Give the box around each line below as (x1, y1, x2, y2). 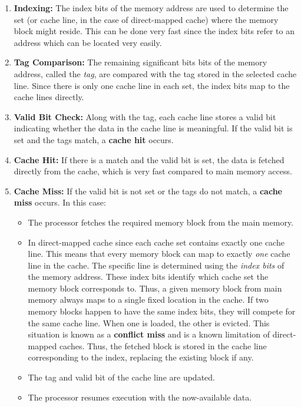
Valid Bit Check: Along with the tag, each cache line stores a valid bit (14, 110, 276, 123)
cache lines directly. (14, 91, 84, 103)
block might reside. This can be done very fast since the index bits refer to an (14, 25, 295, 37)
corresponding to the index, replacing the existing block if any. (28, 351, 254, 363)
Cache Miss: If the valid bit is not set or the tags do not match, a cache (14, 184, 282, 197)
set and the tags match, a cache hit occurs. (14, 133, 174, 145)
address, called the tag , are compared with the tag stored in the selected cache (14, 67, 297, 80)
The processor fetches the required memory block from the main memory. (28, 216, 293, 228)
